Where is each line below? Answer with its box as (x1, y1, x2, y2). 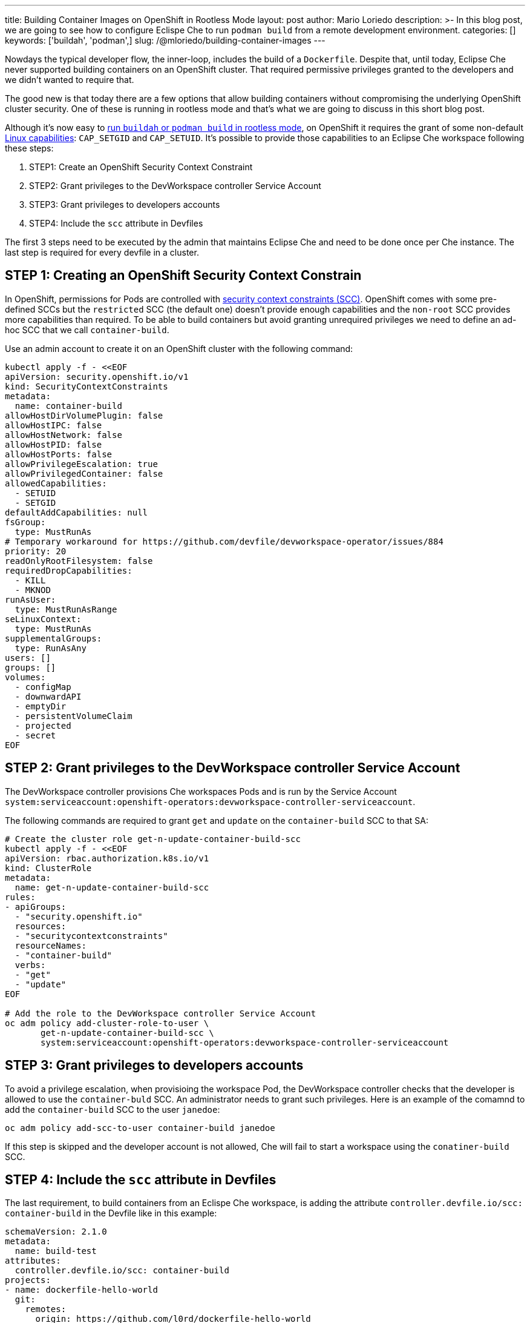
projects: (5, 1275, 51, 1285)
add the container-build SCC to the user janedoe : (5, 1104, 220, 1115)
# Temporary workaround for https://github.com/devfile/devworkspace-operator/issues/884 (5, 536, 443, 546)
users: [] (5, 652, 51, 663)
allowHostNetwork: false (5, 429, 122, 440)
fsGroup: (5, 517, 46, 527)
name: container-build (15, 400, 122, 411)
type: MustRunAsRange (15, 604, 117, 614)
